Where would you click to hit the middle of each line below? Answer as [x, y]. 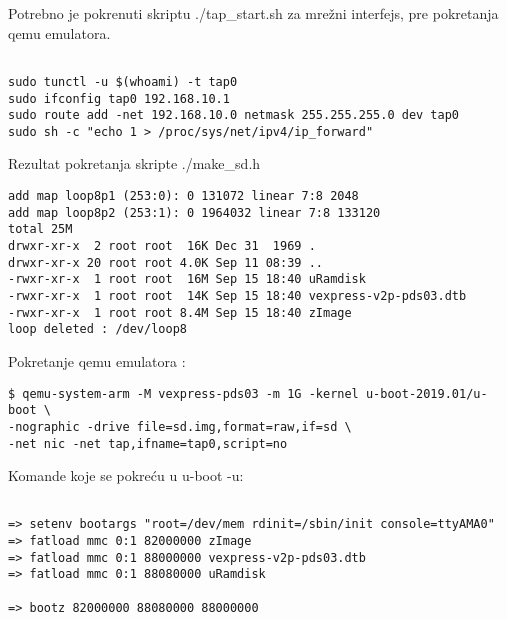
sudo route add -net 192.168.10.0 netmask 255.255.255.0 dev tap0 [234, 115]
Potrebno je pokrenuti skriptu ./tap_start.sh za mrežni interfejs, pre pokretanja [253, 13]
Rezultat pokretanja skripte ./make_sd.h [134, 163]
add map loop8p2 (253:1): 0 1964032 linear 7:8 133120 [194, 212]
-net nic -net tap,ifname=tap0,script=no [148, 443]
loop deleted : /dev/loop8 [97, 329]
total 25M [40, 229]
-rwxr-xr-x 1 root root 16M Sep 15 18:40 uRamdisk [187, 279]
